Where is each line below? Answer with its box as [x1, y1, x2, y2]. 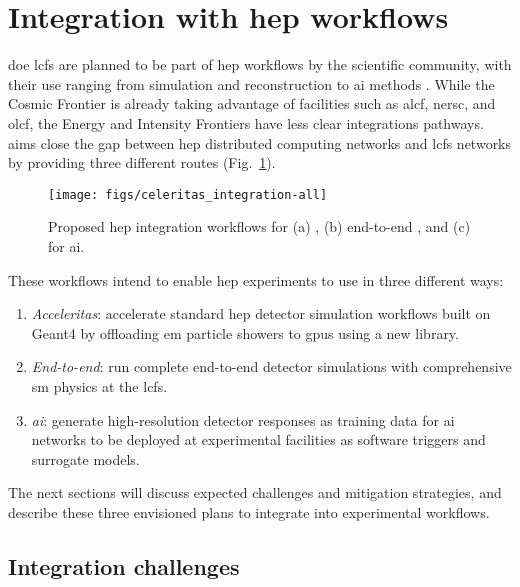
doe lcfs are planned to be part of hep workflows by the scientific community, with [8, 54, 512, 75]
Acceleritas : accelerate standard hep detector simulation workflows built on [31, 303, 491, 324]
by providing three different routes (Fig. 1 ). [8, 152, 276, 173]
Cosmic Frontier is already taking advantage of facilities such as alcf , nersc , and [8, 93, 496, 114]
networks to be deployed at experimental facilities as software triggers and [31, 429, 486, 450]
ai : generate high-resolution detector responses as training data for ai [31, 409, 455, 430]
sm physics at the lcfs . [31, 375, 168, 396]
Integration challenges [8, 550, 240, 581]
